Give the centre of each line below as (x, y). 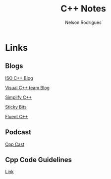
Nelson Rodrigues (83, 22)
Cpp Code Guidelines (39, 160)
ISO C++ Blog (19, 78)
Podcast (18, 132)
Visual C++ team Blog (27, 88)
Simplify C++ (19, 97)
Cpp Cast (15, 144)
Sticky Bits (16, 107)
